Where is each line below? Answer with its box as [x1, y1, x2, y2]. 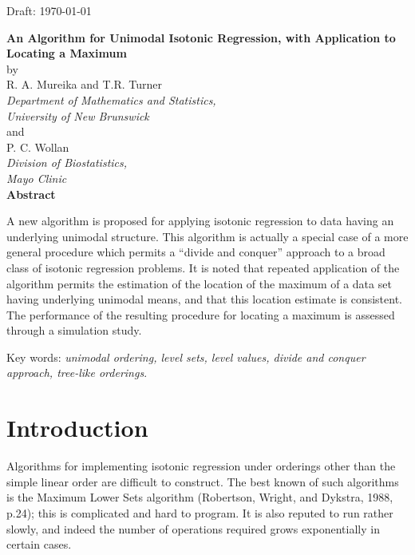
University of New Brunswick [6, 107, 149, 124]
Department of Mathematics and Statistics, [6, 91, 216, 108]
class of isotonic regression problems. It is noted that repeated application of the [6, 259, 400, 276]
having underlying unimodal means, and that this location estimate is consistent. [6, 291, 402, 307]
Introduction [6, 411, 148, 444]
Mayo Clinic [6, 169, 67, 186]
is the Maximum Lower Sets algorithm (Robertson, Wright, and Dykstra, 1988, [6, 489, 393, 505]
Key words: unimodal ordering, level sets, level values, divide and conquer [6, 348, 366, 365]
